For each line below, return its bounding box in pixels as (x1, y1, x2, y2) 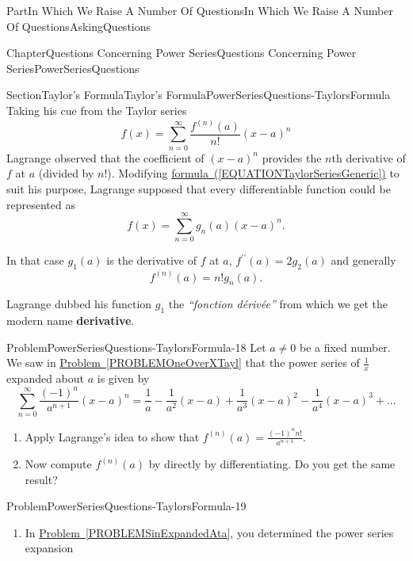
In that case (6, 252, 64, 269)
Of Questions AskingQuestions (6, 17, 151, 34)
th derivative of (331, 149, 406, 166)
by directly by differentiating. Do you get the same (148, 456, 396, 472)
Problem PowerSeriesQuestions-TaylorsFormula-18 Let (6, 338, 266, 355)
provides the (262, 149, 322, 166)
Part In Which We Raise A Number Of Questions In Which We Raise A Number (6, 2, 393, 18)
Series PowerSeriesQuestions (6, 59, 140, 76)
